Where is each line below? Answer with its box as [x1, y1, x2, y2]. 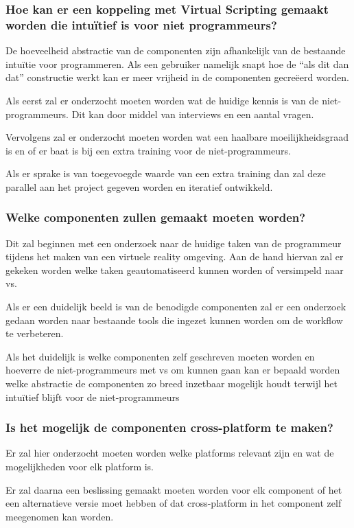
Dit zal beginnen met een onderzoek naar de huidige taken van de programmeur [5, 236, 342, 250]
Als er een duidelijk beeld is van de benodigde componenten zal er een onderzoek [5, 299, 346, 314]
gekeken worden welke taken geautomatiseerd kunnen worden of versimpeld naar [5, 262, 344, 277]
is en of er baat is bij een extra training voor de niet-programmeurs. [5, 143, 291, 157]
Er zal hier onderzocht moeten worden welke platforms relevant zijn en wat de [5, 446, 334, 460]
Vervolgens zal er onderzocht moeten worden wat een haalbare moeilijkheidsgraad [5, 130, 349, 144]
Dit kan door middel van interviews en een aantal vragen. [71, 106, 314, 121]
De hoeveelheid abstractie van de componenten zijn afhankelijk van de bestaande [5, 43, 346, 58]
